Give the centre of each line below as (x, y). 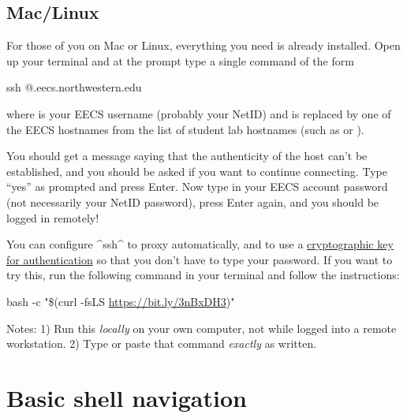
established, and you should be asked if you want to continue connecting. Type (197, 171)
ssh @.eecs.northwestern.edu (74, 87)
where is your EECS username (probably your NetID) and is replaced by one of (199, 113)
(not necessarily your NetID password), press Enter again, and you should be (193, 202)
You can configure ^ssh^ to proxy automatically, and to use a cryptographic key (200, 244)
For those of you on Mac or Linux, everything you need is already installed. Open (203, 45)
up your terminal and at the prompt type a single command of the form (180, 60)
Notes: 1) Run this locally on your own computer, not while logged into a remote (202, 328)
